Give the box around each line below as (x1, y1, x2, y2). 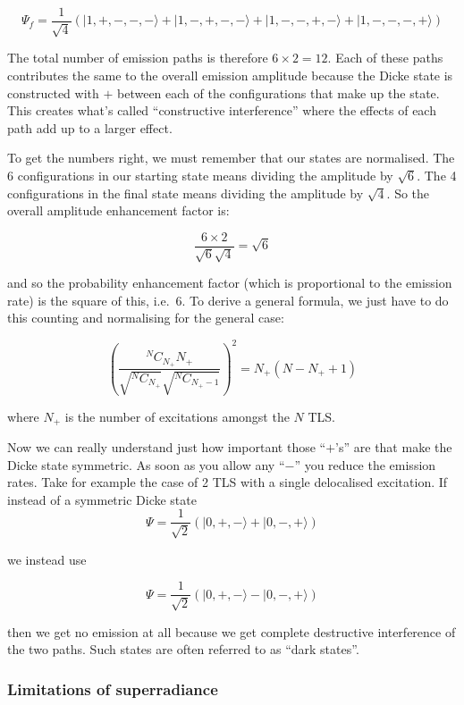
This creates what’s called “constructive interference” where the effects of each (7, 101, 436, 120)
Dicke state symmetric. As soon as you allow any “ (7, 455, 285, 474)
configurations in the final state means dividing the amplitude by (7, 183, 364, 202)
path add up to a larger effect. (7, 118, 173, 137)
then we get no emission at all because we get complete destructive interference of (7, 622, 456, 641)
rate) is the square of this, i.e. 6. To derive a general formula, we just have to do (7, 290, 449, 309)
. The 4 (417, 166, 457, 185)
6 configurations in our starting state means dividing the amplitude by (7, 166, 393, 185)
